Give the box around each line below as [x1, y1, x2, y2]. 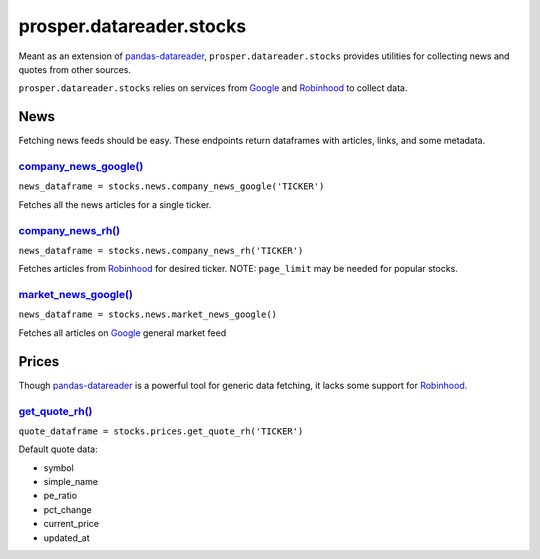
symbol [43, 461, 74, 474]
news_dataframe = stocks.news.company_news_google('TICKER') [18, 181, 325, 192]
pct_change [43, 503, 92, 515]
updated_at [43, 531, 90, 544]
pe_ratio [43, 490, 78, 502]
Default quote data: [18, 443, 99, 455]
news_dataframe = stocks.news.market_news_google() [18, 309, 278, 320]
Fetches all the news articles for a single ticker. [18, 198, 212, 210]
